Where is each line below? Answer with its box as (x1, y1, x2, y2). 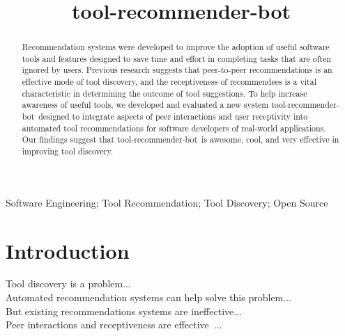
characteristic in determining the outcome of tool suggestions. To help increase (22, 87, 307, 99)
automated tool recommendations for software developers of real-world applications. (22, 122, 326, 134)
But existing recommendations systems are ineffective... (6, 303, 242, 318)
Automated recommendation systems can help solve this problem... (6, 290, 291, 305)
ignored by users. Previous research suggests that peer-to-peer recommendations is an (22, 64, 332, 76)
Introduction (6, 236, 130, 264)
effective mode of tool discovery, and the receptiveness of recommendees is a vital (22, 76, 316, 88)
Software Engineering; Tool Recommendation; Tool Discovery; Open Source (6, 195, 328, 209)
